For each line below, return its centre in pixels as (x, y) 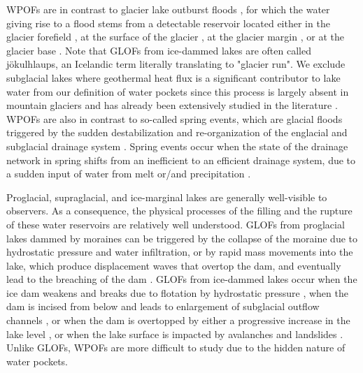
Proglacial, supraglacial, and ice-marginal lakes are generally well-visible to (167, 197)
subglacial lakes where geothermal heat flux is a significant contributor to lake (173, 77)
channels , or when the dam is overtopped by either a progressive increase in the (178, 320)
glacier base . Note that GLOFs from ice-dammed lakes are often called (159, 50)
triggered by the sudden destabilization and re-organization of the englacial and (177, 132)
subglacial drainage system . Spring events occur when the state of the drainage (177, 146)
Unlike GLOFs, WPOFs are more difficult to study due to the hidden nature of (176, 348)
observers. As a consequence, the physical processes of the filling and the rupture (179, 211)
